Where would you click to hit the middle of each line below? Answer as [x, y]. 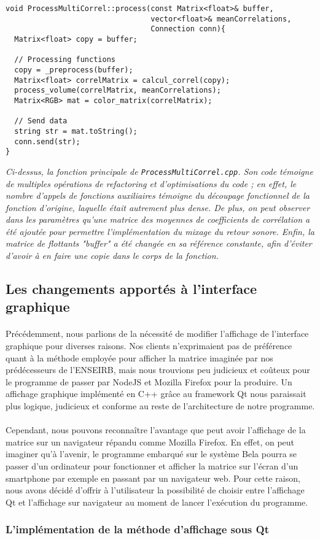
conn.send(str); [47, 141]
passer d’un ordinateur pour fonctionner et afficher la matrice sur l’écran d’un [152, 465]
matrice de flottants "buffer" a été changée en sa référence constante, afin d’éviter [159, 243]
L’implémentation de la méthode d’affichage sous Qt [138, 529]
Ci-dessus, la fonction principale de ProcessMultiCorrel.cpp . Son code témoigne [159, 171]
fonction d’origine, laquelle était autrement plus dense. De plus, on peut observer [158, 207]
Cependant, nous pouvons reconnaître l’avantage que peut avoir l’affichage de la [156, 430]
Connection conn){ [188, 29]
